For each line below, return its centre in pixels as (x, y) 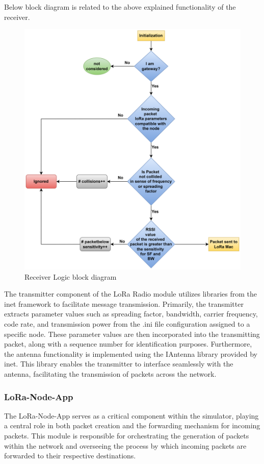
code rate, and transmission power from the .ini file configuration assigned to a (127, 324)
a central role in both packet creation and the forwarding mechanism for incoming (132, 425)
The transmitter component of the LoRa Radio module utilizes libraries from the (131, 294)
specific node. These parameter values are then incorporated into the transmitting (132, 334)
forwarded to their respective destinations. (70, 456)
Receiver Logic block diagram (71, 276)
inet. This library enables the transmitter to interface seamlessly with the (119, 364)
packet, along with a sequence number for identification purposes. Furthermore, (128, 344)
